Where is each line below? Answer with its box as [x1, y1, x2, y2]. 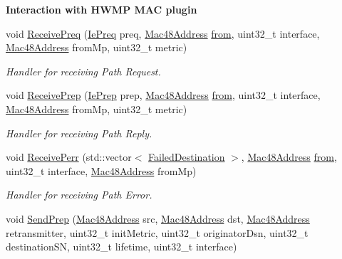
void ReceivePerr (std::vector [6, 149, 132, 164]
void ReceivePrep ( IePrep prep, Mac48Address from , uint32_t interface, [6, 88, 321, 102]
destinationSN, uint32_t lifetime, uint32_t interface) [6, 239, 237, 254]
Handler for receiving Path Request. [6, 63, 161, 78]
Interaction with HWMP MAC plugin [6, 2, 197, 16]
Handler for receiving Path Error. [6, 187, 152, 202]
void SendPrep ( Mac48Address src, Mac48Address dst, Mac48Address [6, 211, 310, 226]
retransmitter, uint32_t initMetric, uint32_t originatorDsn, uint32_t [6, 225, 309, 240]
